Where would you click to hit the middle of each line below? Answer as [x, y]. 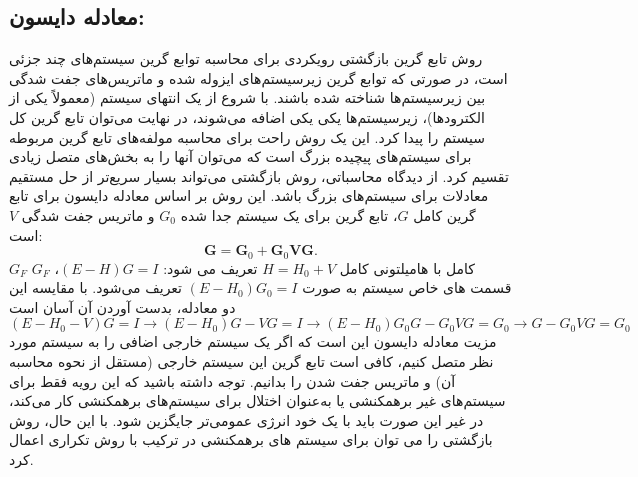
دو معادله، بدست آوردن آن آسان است [122, 306]
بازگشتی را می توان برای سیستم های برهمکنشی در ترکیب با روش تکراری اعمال [251, 439]
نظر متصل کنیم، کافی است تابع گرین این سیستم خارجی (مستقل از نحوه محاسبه [251, 360]
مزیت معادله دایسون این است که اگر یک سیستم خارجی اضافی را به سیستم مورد [253, 341]
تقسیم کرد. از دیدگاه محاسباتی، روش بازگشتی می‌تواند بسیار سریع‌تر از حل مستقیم [259, 175]
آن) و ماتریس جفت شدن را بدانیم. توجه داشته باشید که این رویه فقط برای [232, 380]
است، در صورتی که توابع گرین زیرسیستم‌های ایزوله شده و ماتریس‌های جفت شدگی [258, 77]
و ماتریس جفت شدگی [88, 214]
